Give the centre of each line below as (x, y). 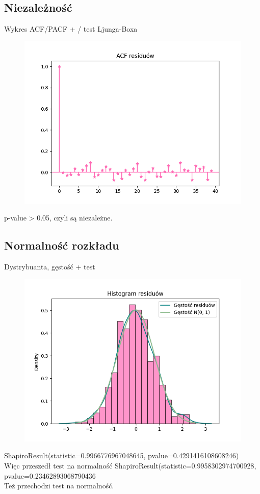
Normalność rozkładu (62, 245)
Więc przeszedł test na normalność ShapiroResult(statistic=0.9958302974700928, (130, 465)
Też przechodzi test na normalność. (59, 486)
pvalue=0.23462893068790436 (50, 475)
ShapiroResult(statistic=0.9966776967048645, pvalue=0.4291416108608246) (122, 455)
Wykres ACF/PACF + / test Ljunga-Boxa (71, 29)
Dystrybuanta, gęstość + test (50, 267)
